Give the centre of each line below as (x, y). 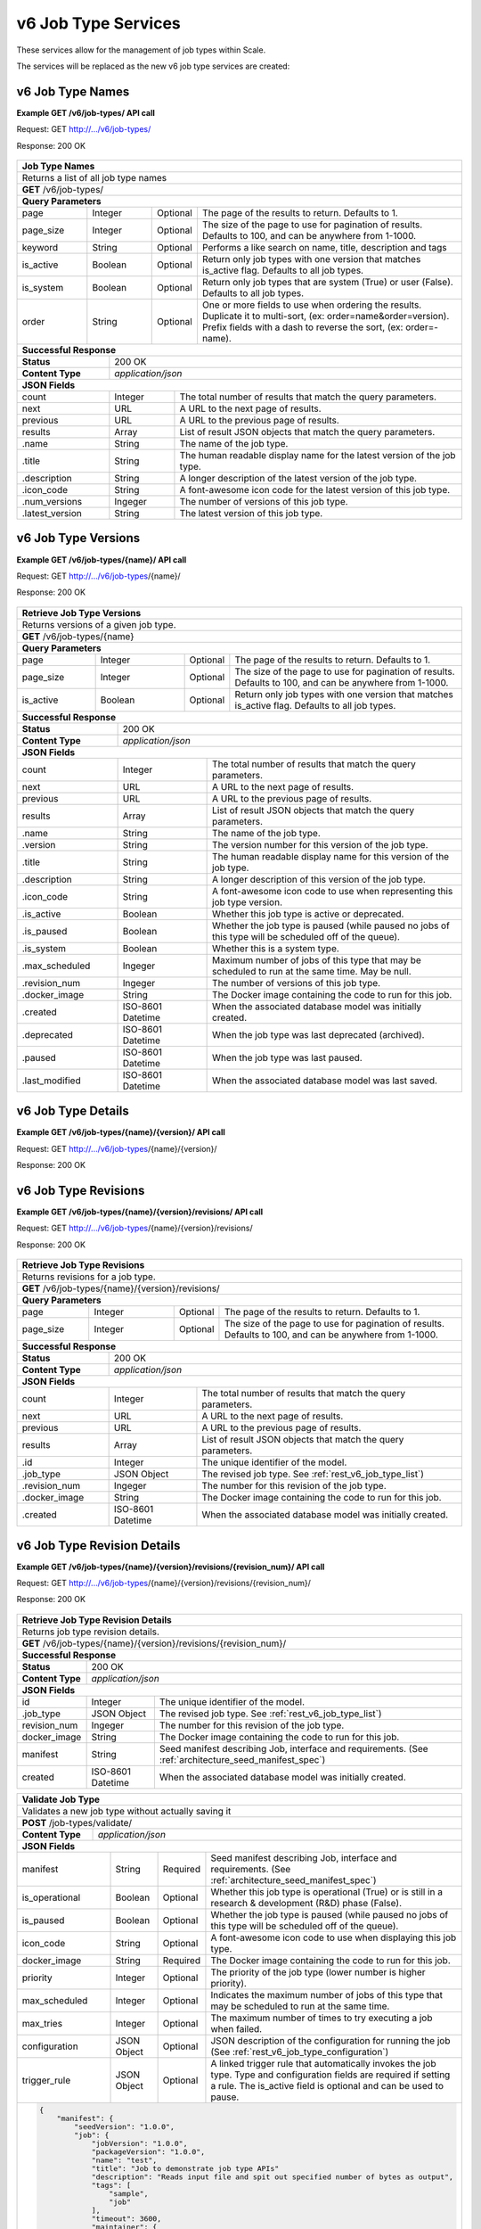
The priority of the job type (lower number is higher (318, 1972)
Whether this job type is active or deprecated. (308, 914)
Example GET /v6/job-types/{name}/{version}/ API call (121, 1132)
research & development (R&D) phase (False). (306, 1903)
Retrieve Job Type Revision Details (97, 1620)
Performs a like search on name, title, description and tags (324, 248)
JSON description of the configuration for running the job (330, 2040)
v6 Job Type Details (73, 1111)
